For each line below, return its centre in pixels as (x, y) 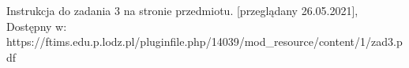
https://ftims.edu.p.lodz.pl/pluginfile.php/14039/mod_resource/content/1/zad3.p (204, 42)
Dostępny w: (37, 26)
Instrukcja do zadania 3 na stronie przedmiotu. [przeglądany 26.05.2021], (182, 10)
